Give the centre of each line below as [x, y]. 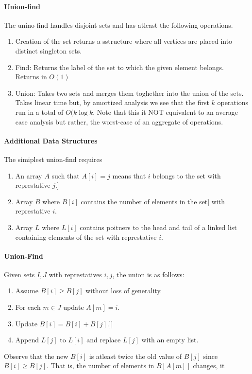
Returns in [31, 77]
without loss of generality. [124, 291]
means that [129, 175]
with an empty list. [170, 340]
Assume [27, 291]
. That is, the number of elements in [100, 365]
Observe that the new [36, 356]
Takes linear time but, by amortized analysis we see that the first [112, 102]
